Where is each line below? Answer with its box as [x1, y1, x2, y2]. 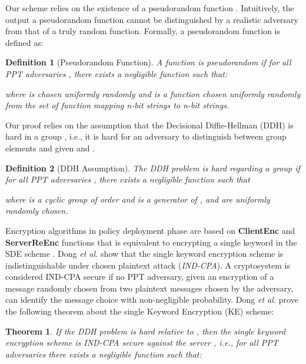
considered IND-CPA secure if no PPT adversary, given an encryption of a [5, 270, 274, 283]
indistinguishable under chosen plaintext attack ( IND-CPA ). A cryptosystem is [5, 259, 290, 271]
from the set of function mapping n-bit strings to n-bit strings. [5, 99, 229, 111]
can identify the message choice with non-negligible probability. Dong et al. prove [5, 293, 298, 306]
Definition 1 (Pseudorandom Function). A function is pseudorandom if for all [5, 56, 291, 68]
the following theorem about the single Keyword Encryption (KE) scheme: [5, 305, 274, 317]
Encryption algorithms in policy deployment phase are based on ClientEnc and [5, 224, 295, 236]
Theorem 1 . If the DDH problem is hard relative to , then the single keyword [5, 325, 286, 337]
